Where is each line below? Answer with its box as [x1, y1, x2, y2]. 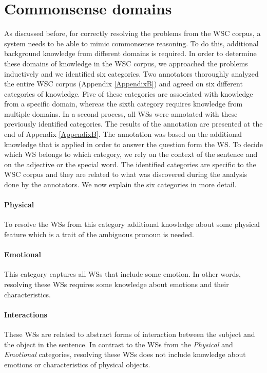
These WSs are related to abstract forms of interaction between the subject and [4, 328, 255, 339]
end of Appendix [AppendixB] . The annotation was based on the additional [4, 129, 242, 139]
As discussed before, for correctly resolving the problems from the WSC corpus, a [4, 28, 261, 39]
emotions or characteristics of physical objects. [4, 359, 150, 369]
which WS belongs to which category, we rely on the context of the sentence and [4, 149, 258, 159]
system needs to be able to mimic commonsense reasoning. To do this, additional [4, 38, 259, 48]
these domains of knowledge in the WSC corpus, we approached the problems [4, 58, 248, 68]
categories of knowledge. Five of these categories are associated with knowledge [4, 88, 253, 99]
